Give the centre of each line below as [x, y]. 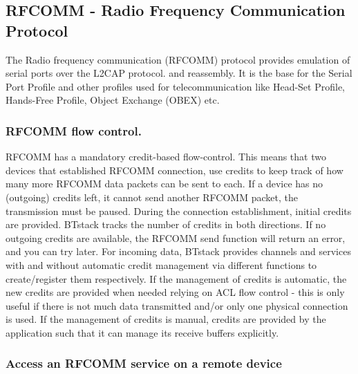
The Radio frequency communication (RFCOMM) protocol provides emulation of [178, 59]
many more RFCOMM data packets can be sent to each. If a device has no [164, 184]
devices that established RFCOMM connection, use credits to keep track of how [175, 170]
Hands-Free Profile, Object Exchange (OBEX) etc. [113, 100]
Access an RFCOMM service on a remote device [144, 363]
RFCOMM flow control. [74, 130]
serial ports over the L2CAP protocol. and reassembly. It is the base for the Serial [179, 73]
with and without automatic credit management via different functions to [161, 264]
